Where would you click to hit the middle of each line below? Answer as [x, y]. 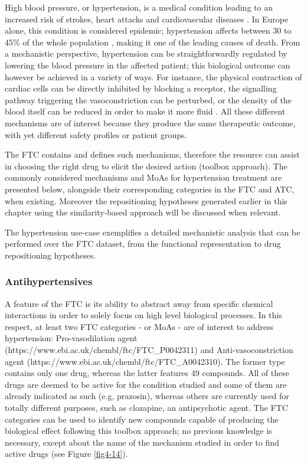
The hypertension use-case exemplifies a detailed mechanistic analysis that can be [153, 232]
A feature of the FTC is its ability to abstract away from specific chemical [139, 303]
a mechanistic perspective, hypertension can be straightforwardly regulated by [146, 53]
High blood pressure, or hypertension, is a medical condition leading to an [139, 7]
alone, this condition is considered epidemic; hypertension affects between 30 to [148, 30]
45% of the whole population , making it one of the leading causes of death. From [153, 42]
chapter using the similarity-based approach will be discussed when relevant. [143, 212]
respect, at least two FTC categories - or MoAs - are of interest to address [139, 326]
